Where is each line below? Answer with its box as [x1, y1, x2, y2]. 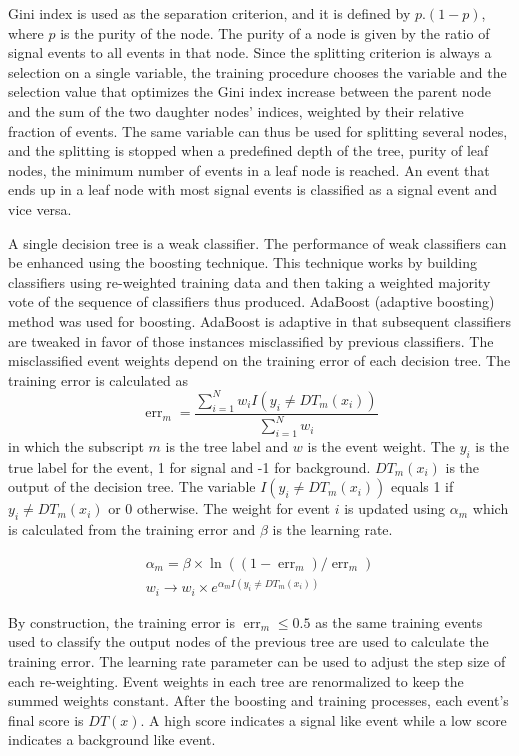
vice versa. [8, 198, 72, 219]
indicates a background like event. [8, 729, 216, 750]
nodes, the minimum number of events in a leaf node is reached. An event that [8, 159, 490, 180]
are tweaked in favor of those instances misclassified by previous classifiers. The [8, 330, 494, 351]
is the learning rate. [272, 519, 393, 540]
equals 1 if [390, 476, 454, 497]
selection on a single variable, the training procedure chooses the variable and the [8, 61, 507, 82]
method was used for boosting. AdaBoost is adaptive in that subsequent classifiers [8, 310, 512, 331]
